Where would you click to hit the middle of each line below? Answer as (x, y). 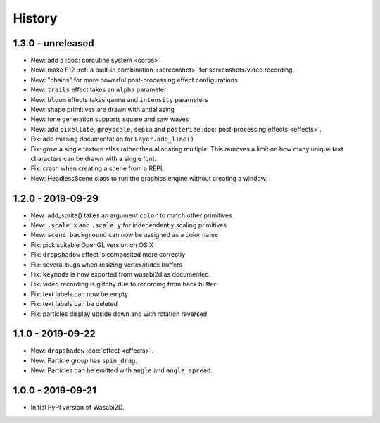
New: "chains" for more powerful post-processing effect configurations (134, 80)
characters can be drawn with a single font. (94, 158)
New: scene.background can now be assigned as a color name (124, 235)
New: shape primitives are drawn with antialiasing (103, 110)
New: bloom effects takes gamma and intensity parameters (119, 99)
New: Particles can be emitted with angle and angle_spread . (122, 370)
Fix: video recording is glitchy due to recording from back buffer (123, 284)
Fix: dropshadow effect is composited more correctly (108, 255)
